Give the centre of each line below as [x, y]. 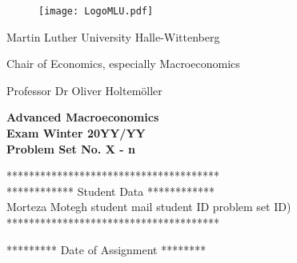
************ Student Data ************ [110, 191]
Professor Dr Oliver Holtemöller [84, 90]
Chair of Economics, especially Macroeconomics [123, 64]
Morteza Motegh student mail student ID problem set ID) [149, 207]
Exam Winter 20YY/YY [76, 133]
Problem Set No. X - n [71, 148]
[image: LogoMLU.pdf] [96, 11]
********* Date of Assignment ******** [106, 249]
